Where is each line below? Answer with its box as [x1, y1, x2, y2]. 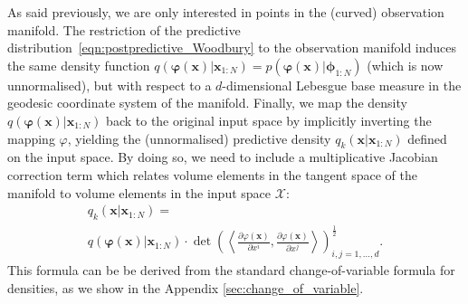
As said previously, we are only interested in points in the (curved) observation [7, 3, 444, 21]
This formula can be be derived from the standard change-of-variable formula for [7, 261, 455, 280]
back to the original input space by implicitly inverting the [106, 110, 432, 129]
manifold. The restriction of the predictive [7, 20, 241, 39]
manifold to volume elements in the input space [7, 183, 272, 202]
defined [407, 128, 447, 147]
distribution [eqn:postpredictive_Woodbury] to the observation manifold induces [7, 38, 457, 57]
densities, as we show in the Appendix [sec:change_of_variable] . [7, 278, 364, 297]
